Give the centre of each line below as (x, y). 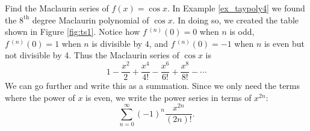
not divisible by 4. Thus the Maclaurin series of (92, 55)
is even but (284, 43)
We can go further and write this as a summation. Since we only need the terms (153, 86)
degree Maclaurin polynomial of (91, 20)
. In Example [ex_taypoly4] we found (236, 8)
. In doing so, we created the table (236, 20)
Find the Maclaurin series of (57, 8)
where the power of (40, 97)
